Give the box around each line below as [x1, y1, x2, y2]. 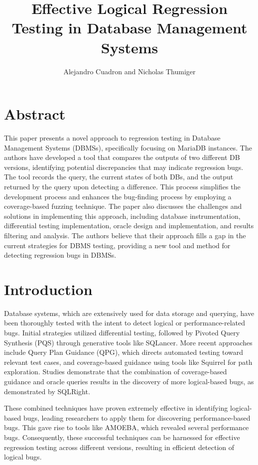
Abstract [4, 104, 66, 124]
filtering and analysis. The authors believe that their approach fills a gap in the [4, 230, 246, 240]
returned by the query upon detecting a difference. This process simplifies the [4, 181, 241, 191]
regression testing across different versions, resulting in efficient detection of [4, 442, 235, 452]
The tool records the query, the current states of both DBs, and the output [4, 171, 234, 182]
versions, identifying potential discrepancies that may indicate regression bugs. [4, 161, 244, 172]
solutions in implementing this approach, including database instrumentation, [4, 210, 241, 221]
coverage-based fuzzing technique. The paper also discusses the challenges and [4, 201, 242, 211]
